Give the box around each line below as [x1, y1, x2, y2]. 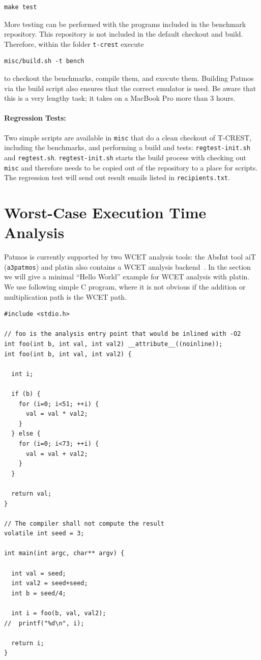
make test [4, 4, 37, 11]
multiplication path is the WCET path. [4, 291, 127, 302]
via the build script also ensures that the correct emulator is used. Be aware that [4, 82, 256, 93]
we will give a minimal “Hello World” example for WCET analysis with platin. [4, 271, 250, 282]
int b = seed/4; [11, 589, 66, 597]
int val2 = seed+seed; [11, 580, 88, 587]
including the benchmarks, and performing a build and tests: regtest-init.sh [4, 142, 250, 153]
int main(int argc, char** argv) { [4, 550, 125, 557]
